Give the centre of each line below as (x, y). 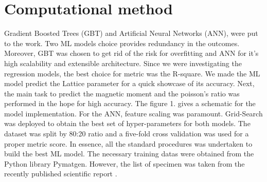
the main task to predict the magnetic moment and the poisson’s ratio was (122, 93)
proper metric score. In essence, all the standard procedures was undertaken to (128, 143)
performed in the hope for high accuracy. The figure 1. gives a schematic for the (130, 103)
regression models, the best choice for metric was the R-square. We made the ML (132, 73)
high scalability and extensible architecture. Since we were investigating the (123, 63)
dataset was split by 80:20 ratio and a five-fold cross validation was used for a (127, 134)
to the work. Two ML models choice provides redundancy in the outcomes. (122, 43)
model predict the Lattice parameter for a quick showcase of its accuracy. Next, (129, 83)
